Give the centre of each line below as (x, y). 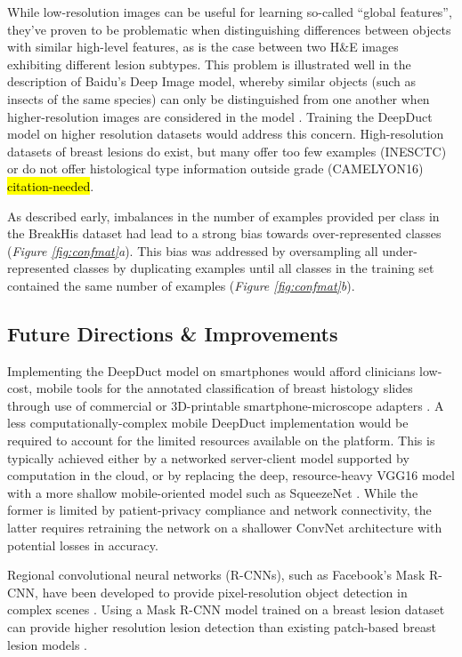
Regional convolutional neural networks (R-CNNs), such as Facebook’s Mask (216, 575)
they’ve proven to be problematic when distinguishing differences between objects (229, 29)
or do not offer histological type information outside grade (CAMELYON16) (215, 168)
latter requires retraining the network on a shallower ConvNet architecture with (225, 528)
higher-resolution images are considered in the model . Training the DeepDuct (220, 116)
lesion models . (47, 644)
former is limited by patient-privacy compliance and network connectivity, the (219, 510)
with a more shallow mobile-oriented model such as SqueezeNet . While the (213, 492)
